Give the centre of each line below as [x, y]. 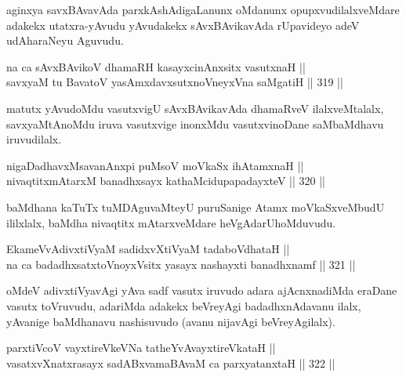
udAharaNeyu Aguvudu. [65, 40]
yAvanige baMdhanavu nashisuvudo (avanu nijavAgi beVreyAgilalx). [171, 321]
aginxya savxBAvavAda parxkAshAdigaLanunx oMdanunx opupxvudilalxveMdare [203, 9]
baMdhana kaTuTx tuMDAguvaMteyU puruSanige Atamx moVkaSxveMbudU [196, 207]
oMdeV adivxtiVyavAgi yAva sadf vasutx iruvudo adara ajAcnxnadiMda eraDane [202, 290]
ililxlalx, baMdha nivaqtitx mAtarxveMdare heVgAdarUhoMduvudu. [171, 222]
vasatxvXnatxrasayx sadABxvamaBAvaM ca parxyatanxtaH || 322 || [171, 362]
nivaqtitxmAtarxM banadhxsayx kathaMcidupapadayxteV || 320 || [166, 181]
